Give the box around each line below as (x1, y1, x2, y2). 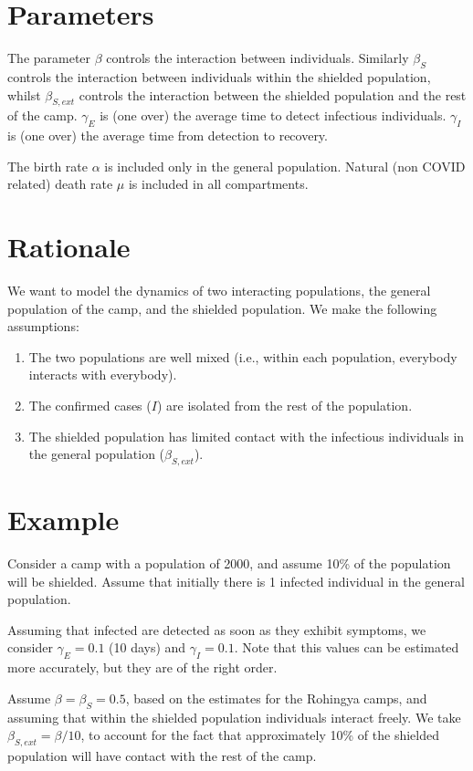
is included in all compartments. (128, 174, 309, 193)
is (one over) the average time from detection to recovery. (7, 126, 328, 145)
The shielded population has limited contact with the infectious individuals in (28, 426, 465, 445)
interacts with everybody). (28, 365, 177, 384)
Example (7, 501, 120, 538)
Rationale (7, 228, 131, 266)
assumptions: (7, 317, 79, 336)
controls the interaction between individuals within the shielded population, (7, 67, 431, 86)
